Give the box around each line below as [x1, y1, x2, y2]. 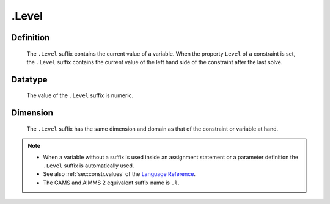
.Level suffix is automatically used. [43, 162, 134, 169]
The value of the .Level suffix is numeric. [26, 92, 134, 99]
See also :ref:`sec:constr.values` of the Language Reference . [43, 170, 196, 178]
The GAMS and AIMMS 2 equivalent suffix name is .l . [43, 179, 180, 186]
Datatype [11, 74, 48, 85]
